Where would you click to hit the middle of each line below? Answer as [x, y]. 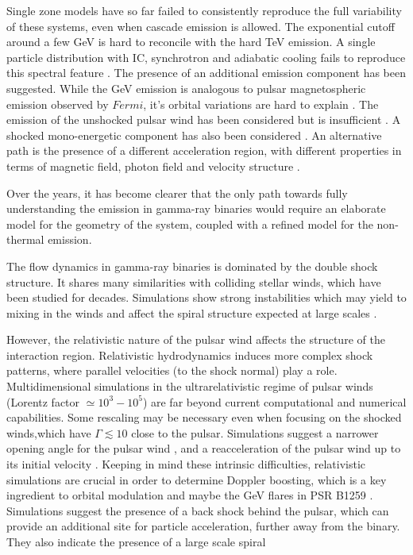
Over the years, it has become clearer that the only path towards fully [177, 193]
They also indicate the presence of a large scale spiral [136, 542]
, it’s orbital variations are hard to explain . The [261, 104]
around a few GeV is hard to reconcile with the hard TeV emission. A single [191, 42]
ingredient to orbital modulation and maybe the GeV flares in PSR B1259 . [190, 495]
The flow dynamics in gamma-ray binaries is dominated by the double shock [192, 266]
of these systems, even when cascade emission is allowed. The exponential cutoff [201, 26]
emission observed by [58, 104]
